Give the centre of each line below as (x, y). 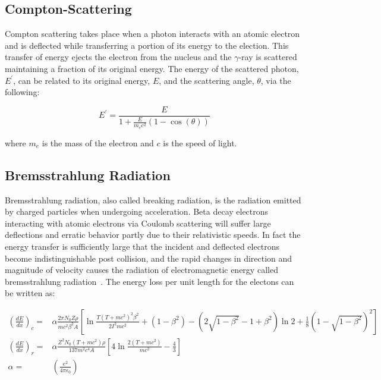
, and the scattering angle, (207, 80)
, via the (276, 80)
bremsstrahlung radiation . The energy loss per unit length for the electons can (149, 281)
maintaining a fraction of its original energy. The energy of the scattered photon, (152, 68)
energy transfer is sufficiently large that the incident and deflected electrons (142, 246)
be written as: (30, 293)
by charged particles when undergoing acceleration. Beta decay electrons (137, 211)
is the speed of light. (200, 142)
